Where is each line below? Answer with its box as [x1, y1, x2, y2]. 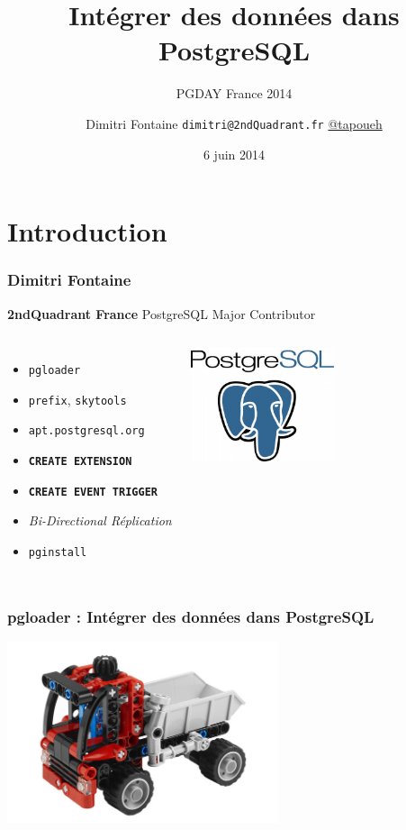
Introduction [7, 213, 167, 250]
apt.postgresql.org [28, 424, 145, 438]
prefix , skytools [28, 389, 127, 408]
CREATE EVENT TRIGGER [28, 485, 158, 498]
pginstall [28, 546, 87, 560]
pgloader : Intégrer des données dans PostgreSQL [7, 605, 374, 627]
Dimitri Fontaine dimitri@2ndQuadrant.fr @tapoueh [86, 114, 383, 132]
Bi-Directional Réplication [28, 511, 172, 530]
